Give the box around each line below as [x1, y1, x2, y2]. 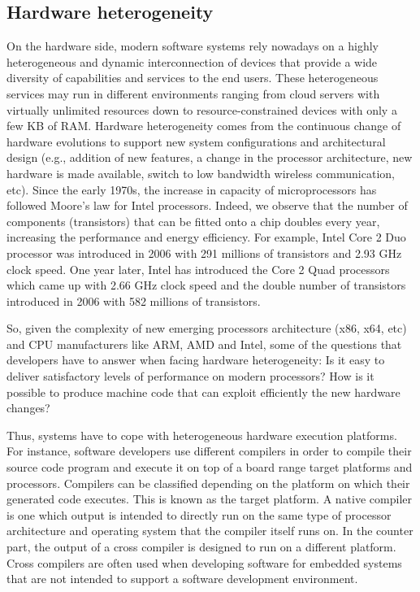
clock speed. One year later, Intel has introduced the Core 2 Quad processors [6, 260, 390, 277]
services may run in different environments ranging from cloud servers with [6, 85, 380, 102]
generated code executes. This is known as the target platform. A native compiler [6, 490, 412, 507]
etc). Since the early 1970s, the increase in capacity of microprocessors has [6, 181, 377, 198]
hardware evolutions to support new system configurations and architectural [6, 133, 386, 150]
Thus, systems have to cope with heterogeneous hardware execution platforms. [6, 426, 397, 443]
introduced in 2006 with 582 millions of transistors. [6, 292, 261, 309]
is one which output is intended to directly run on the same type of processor [6, 506, 392, 523]
